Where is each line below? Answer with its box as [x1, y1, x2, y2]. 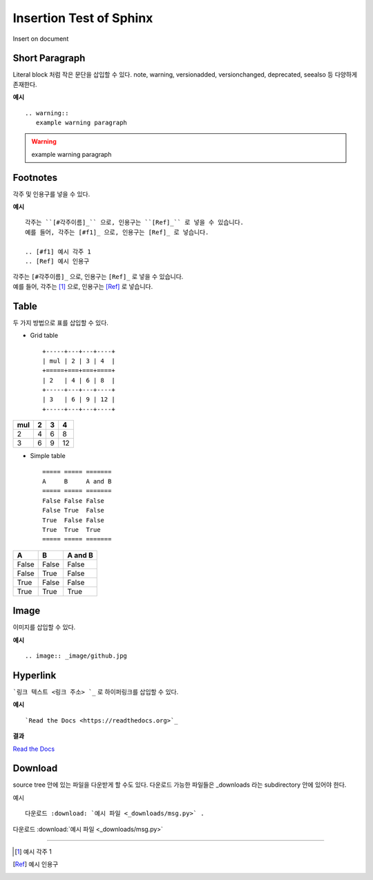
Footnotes [12, 171, 58, 183]
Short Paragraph [12, 52, 86, 64]
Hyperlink [12, 669, 57, 681]
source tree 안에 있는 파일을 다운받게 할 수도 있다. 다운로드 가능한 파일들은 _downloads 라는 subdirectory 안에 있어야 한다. [12, 781, 347, 789]
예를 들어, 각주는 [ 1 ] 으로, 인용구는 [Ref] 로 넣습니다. [12, 282, 153, 290]
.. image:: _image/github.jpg [25, 652, 128, 660]
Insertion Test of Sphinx [12, 10, 153, 26]
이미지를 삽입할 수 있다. [12, 623, 76, 631]
